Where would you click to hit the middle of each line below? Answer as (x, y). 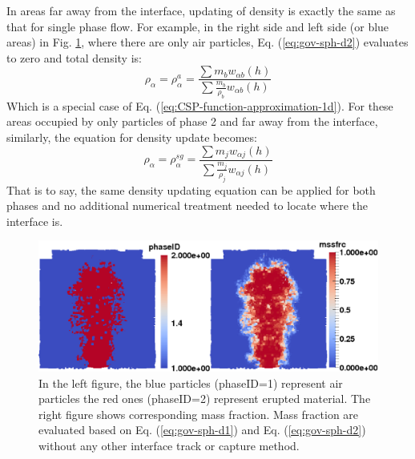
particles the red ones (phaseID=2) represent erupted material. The (205, 399)
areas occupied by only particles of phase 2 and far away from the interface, (192, 121)
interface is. (35, 221)
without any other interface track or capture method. (169, 445)
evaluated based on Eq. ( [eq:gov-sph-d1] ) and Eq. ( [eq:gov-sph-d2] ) (202, 430)
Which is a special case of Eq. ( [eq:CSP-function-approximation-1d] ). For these (200, 105)
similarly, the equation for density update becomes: (132, 137)
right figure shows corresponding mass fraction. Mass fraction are (199, 414)
